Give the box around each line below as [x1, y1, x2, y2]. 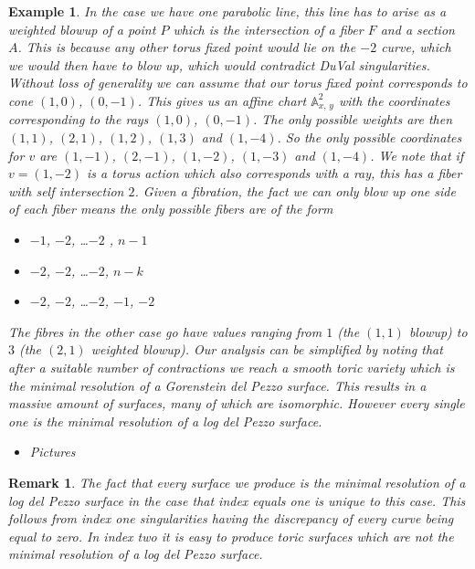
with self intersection [8, 181, 124, 200]
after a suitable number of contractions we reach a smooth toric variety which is [8, 357, 455, 376]
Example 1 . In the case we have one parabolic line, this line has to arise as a [8, 2, 447, 20]
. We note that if [370, 145, 464, 164]
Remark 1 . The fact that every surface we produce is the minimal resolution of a [8, 472, 466, 491]
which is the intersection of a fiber [173, 19, 364, 38]
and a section [380, 19, 455, 38]
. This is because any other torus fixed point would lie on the [17, 37, 356, 57]
